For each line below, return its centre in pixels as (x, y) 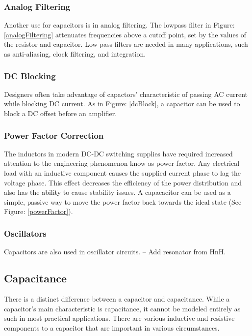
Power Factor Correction (54, 135)
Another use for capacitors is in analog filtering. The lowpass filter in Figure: (119, 25)
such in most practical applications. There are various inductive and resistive (119, 318)
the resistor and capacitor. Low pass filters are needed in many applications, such (126, 44)
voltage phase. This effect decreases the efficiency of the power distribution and (123, 182)
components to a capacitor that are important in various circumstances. (112, 327)
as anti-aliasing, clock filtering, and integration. (75, 54)
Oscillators (25, 233)
